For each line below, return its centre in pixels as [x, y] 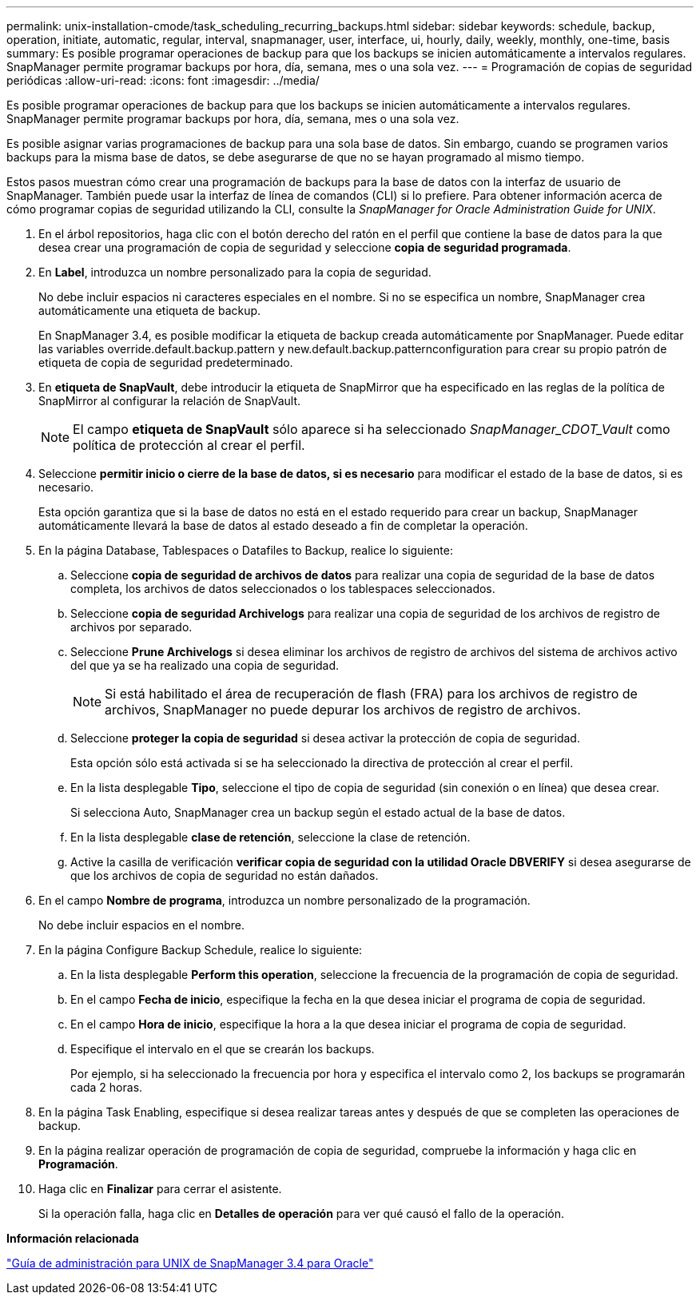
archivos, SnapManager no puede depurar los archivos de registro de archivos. [343, 710]
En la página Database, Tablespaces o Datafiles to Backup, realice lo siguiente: [246, 550]
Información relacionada [73, 1238]
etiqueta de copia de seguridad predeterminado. [166, 362]
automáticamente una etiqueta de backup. [150, 310]
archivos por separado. [131, 627]
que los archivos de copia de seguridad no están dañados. [225, 875]
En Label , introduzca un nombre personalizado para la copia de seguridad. [235, 272]
